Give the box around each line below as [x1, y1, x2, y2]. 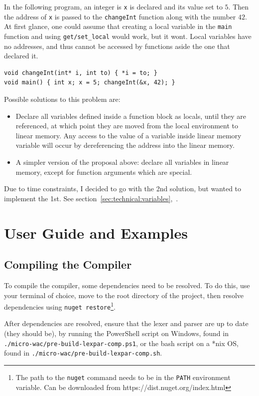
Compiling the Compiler [4, 257, 132, 272]
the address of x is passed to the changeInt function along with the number [4, 11, 236, 21]
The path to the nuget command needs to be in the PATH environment [15, 372, 231, 382]
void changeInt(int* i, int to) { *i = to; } [4, 69, 157, 76]
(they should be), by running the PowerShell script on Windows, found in [4, 328, 229, 339]
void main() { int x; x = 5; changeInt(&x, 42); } [4, 79, 175, 86]
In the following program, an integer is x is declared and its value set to [4, 1, 223, 11]
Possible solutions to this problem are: [4, 94, 121, 104]
